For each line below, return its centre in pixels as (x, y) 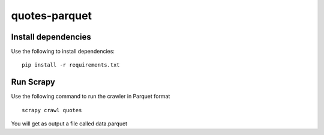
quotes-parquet (52, 16)
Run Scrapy (33, 82)
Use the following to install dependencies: (63, 52)
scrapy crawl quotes (52, 110)
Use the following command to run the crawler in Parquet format (91, 97)
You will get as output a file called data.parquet (69, 124)
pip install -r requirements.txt (71, 65)
